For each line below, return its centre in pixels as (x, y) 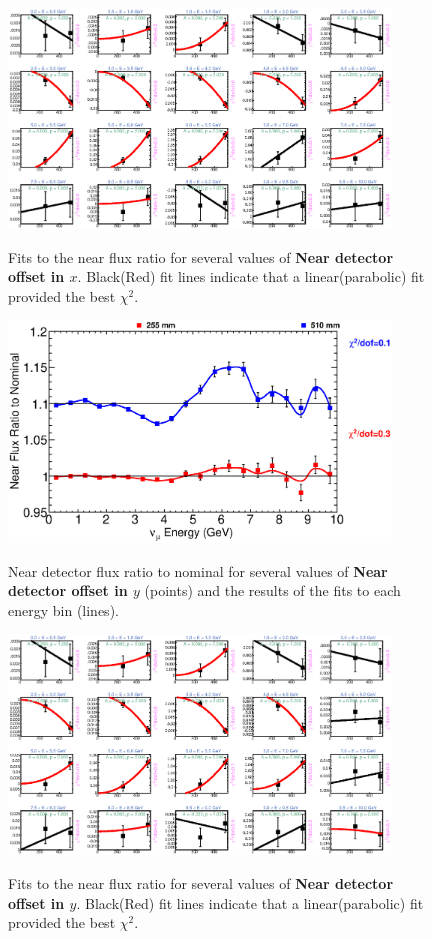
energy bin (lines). (63, 609)
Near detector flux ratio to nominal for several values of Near (198, 570)
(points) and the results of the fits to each (272, 590)
